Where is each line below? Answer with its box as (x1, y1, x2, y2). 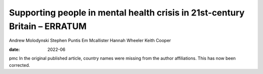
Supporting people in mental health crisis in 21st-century (9, 7, 245, 18)
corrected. (9, 62, 30, 68)
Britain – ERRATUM (9, 21, 87, 31)
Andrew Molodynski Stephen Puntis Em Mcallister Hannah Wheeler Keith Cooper (9, 38, 171, 44)
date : (9, 46, 20, 52)
